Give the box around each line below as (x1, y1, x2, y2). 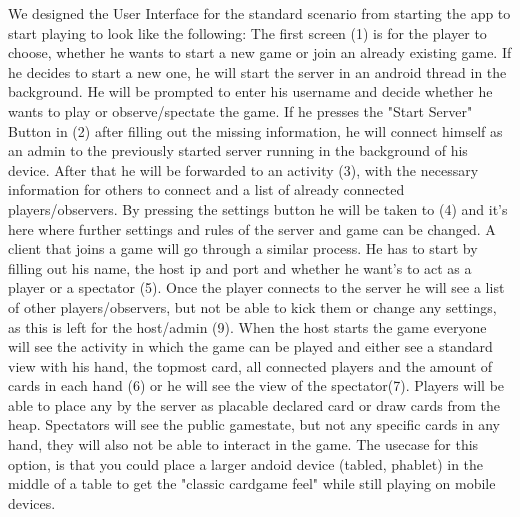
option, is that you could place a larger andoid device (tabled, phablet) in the (8, 453, 484, 474)
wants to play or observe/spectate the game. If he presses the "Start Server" (8, 100, 473, 121)
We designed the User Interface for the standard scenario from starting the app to (8, 3, 511, 23)
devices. (8, 492, 56, 513)
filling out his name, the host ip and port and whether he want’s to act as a (8, 257, 472, 278)
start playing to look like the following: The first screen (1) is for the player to (8, 22, 487, 43)
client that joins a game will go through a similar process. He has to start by (8, 238, 478, 259)
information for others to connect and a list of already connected (8, 179, 405, 200)
